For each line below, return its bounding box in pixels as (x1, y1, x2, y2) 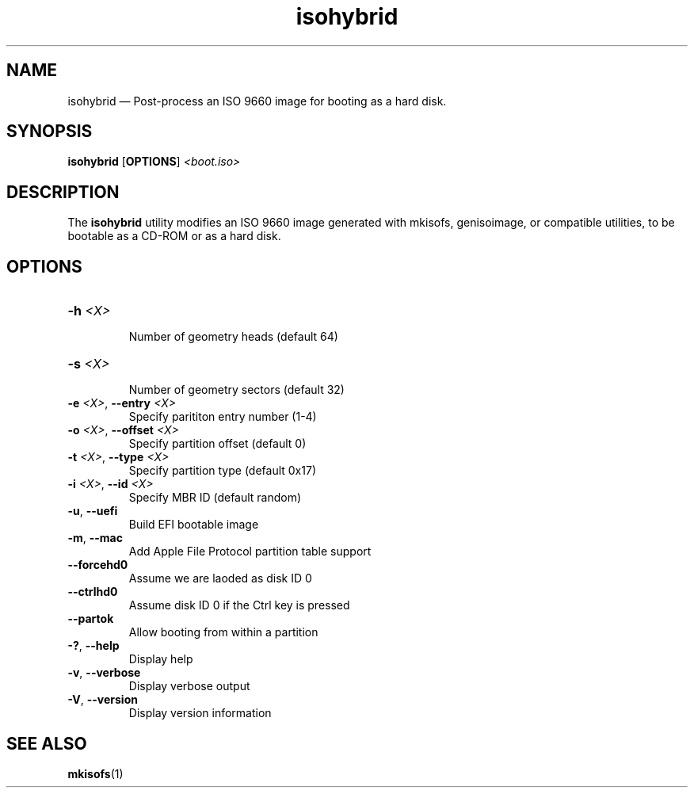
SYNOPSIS (6, 121, 93, 142)
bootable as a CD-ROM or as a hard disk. (67, 229, 281, 243)
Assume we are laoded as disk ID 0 (128, 571, 312, 586)
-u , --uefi (67, 504, 118, 518)
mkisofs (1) (67, 766, 124, 781)
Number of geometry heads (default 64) (128, 330, 338, 344)
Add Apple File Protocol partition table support (128, 544, 372, 559)
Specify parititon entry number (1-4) (128, 410, 317, 424)
